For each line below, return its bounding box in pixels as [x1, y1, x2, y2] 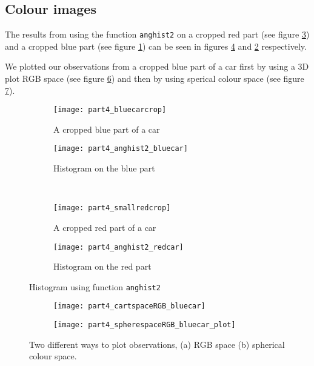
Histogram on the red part [53, 260, 152, 273]
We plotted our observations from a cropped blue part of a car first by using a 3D [5, 60, 309, 73]
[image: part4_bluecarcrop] [53, 105, 167, 115]
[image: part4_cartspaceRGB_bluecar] [53, 302, 205, 311]
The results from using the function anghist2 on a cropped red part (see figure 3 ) [5, 28, 310, 41]
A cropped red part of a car [53, 221, 156, 233]
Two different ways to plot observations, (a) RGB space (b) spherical [29, 338, 285, 350]
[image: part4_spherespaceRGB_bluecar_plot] [53, 321, 236, 330]
